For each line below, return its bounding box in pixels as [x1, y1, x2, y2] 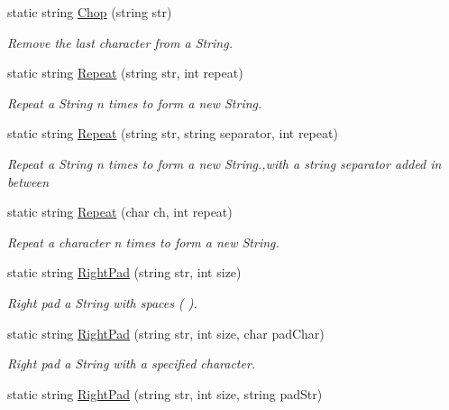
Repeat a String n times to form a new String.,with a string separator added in [7, 154, 442, 172]
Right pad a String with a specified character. [7, 354, 256, 373]
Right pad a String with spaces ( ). [7, 293, 197, 312]
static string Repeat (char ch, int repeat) [7, 202, 233, 221]
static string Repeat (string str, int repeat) [7, 63, 243, 82]
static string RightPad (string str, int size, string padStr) [7, 384, 323, 403]
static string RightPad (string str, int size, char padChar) [7, 323, 325, 342]
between [7, 172, 50, 191]
